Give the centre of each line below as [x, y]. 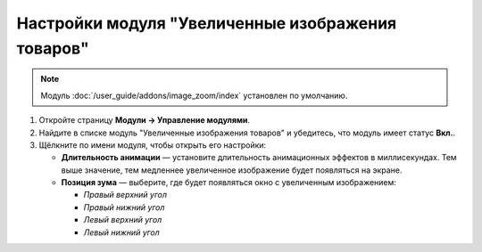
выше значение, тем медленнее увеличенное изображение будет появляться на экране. [232, 170]
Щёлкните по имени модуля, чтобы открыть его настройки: [153, 145]
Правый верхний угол [125, 195]
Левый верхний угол [123, 220]
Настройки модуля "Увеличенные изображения [207, 23]
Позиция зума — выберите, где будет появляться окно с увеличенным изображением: [229, 183]
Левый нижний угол [121, 232]
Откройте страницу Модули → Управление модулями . [144, 120]
